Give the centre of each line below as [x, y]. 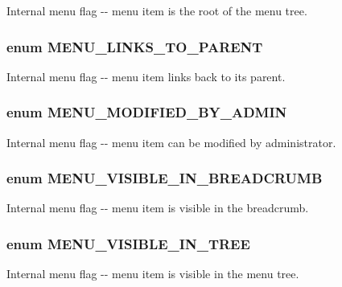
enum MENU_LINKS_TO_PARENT [135, 46]
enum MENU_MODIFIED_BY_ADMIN [147, 112]
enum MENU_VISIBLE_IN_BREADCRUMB [165, 178]
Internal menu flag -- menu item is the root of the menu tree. [157, 10]
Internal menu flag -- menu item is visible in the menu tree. [153, 274]
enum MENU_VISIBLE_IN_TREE [128, 243]
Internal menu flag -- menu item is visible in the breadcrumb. [158, 208]
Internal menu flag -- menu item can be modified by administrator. [171, 142]
